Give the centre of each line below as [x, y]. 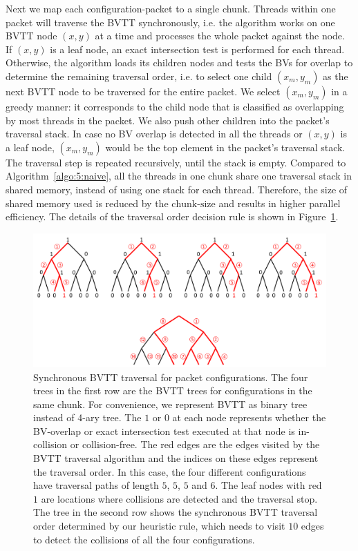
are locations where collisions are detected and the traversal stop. [179, 498]
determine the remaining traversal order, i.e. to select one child [139, 76]
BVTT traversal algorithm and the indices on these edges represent [176, 458]
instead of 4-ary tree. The [87, 417]
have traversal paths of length [96, 485]
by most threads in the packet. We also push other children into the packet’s [168, 120]
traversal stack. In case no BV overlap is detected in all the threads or [154, 134]
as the [336, 76]
